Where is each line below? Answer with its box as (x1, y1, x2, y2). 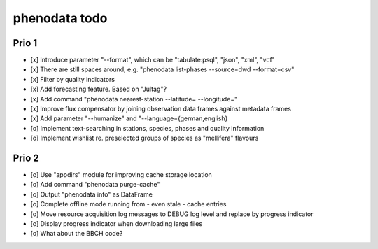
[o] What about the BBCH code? (30, 229, 123, 238)
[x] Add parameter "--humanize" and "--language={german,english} (30, 114, 228, 122)
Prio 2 (13, 152, 40, 164)
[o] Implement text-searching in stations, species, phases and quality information (30, 124, 265, 132)
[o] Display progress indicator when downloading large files (30, 220, 203, 228)
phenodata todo (13, 10, 108, 26)
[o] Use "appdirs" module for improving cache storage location (30, 171, 213, 179)
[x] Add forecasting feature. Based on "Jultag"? (30, 85, 167, 94)
